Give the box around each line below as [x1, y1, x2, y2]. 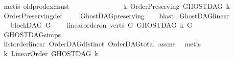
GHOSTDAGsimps [3, 29, 61, 39]
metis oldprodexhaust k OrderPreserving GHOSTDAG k [3, 1, 230, 11]
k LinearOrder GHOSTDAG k [3, 48, 98, 58]
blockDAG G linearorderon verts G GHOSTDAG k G [10, 20, 193, 30]
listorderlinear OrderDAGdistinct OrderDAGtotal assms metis [3, 39, 201, 49]
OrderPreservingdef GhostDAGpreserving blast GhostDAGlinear [3, 10, 230, 20]
